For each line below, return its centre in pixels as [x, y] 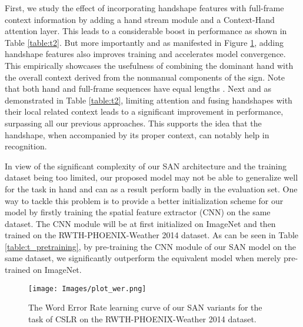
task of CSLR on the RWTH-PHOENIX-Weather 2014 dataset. [142, 318]
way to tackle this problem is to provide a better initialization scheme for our [144, 200]
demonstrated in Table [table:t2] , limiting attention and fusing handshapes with [149, 100]
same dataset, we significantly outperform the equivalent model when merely [143, 258]
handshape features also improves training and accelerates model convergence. [145, 54]
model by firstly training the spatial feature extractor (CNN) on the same [138, 212]
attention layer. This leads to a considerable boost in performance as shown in [146, 31]
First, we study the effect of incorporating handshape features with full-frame [144, 8]
